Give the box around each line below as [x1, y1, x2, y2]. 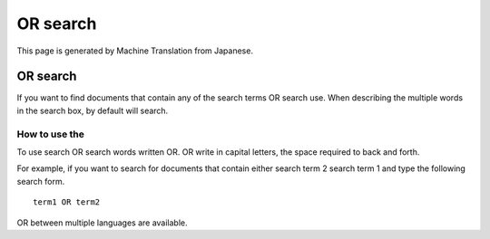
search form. [16, 176, 65, 186]
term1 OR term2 [33, 197, 101, 207]
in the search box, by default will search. [16, 105, 169, 116]
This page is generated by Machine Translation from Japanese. [16, 45, 254, 56]
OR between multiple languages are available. [16, 217, 188, 228]
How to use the [16, 128, 85, 140]
